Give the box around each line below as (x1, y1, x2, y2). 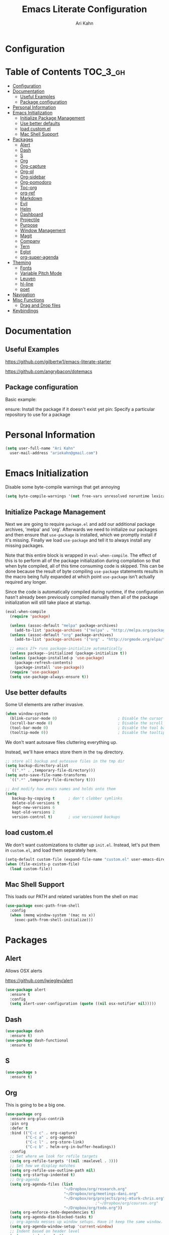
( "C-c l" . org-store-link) (25, 1140, 84, 1145)
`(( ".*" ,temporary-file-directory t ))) (10, 777, 96, 783)
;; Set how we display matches (10, 1163, 75, 1168)
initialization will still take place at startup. (5, 599, 92, 605)
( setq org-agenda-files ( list (10, 1182, 73, 1187)
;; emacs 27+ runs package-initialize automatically (10, 646, 123, 651)
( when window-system (5, 711, 49, 716)
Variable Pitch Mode (20, 270, 62, 276)
